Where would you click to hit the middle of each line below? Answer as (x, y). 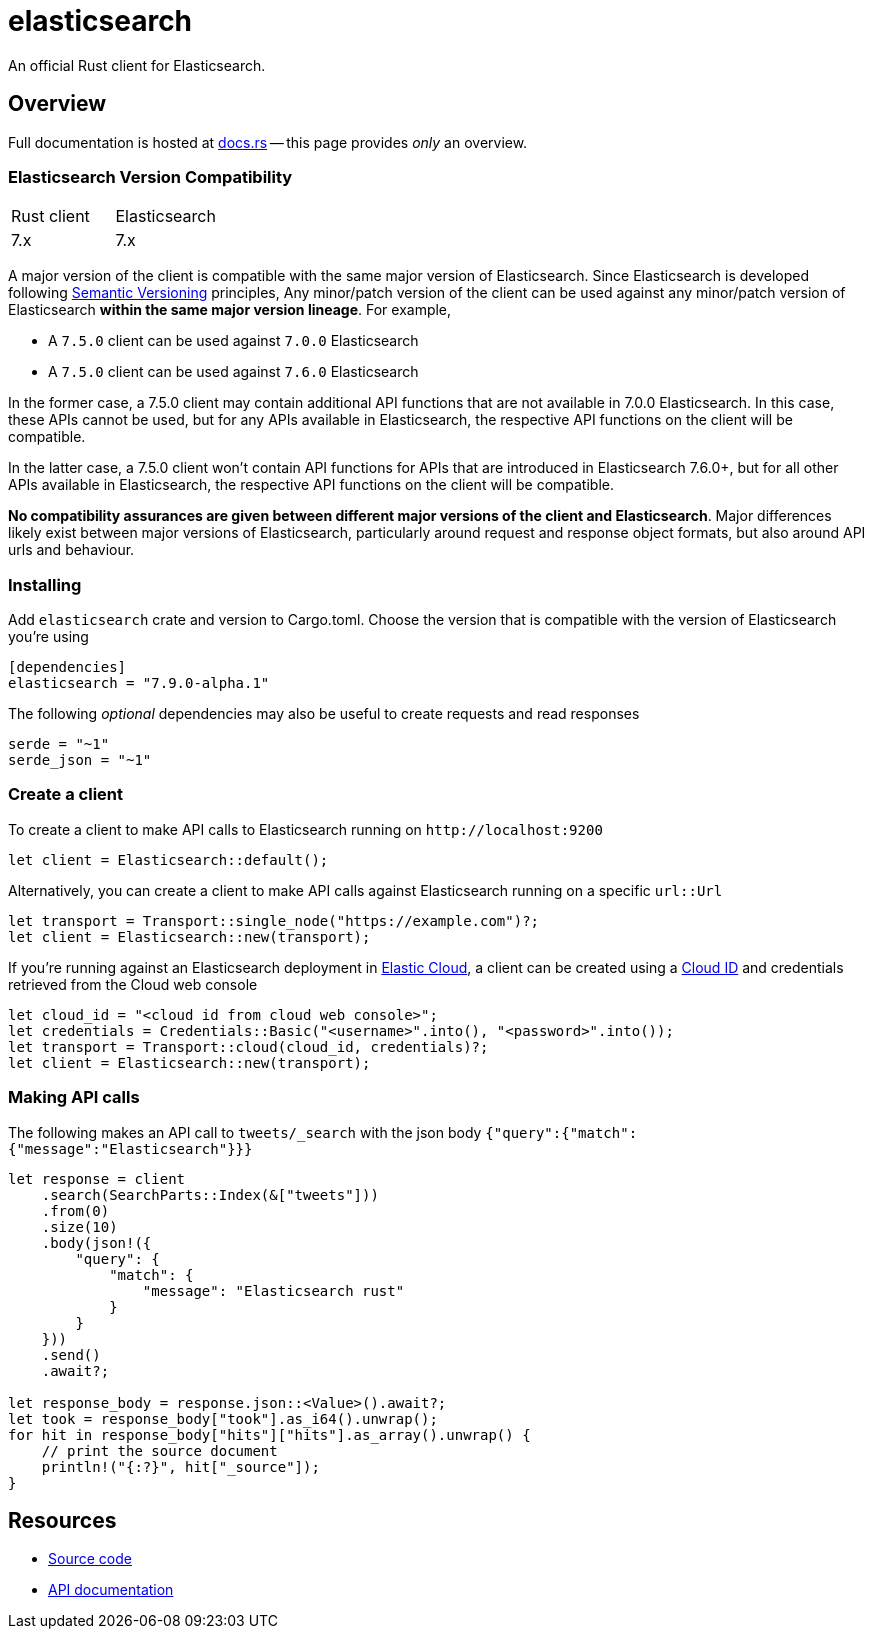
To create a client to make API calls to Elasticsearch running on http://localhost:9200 (305, 829)
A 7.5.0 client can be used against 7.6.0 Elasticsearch (233, 372)
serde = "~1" (59, 744)
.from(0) (75, 1210)
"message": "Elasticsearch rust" (273, 1290)
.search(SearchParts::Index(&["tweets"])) (210, 1194)
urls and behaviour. (71, 550)
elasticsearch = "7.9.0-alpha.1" (139, 683)
